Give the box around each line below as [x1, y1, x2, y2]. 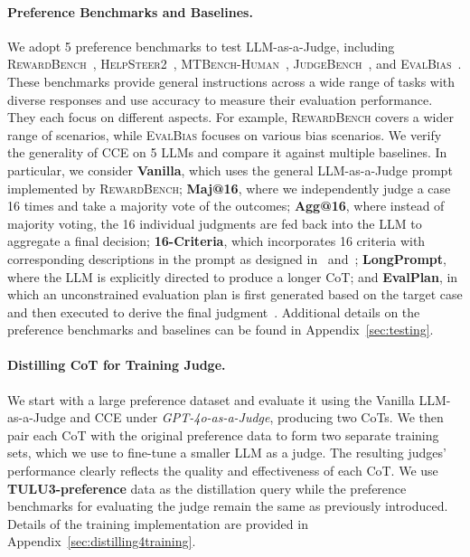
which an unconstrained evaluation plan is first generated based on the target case [7, 285, 463, 304]
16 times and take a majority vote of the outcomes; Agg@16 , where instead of [7, 196, 445, 215]
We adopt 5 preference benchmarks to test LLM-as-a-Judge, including [7, 36, 395, 55]
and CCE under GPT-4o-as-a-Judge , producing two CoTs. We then [70, 408, 444, 427]
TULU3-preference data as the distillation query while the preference [7, 478, 407, 497]
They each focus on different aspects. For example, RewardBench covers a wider [7, 108, 454, 127]
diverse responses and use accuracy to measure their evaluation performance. [7, 90, 433, 109]
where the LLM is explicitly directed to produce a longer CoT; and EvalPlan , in [7, 267, 458, 286]
